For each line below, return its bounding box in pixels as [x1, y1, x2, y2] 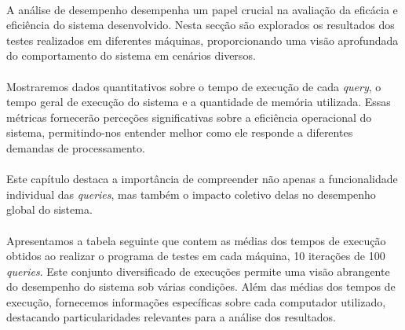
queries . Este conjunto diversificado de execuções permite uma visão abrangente [6, 262, 390, 279]
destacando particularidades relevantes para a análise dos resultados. [6, 309, 336, 325]
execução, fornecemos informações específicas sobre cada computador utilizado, [6, 293, 386, 310]
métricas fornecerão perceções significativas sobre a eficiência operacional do [6, 108, 372, 125]
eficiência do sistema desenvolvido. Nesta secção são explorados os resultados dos [6, 16, 395, 33]
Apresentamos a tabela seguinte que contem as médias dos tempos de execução [6, 232, 386, 248]
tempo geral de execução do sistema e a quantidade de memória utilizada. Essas [6, 93, 391, 110]
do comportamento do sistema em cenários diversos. [6, 47, 256, 64]
